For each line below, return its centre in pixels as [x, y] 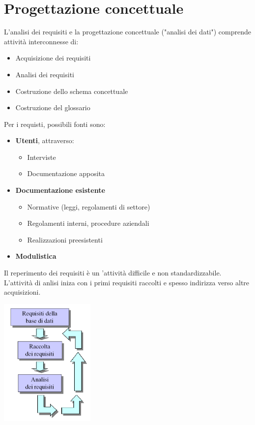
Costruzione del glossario [53, 107]
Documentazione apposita [66, 173]
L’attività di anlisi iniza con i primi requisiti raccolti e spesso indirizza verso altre [127, 282]
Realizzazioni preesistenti [65, 239]
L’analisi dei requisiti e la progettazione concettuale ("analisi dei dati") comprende [127, 32]
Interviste [42, 157]
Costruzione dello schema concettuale [72, 91]
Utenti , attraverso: [45, 140]
